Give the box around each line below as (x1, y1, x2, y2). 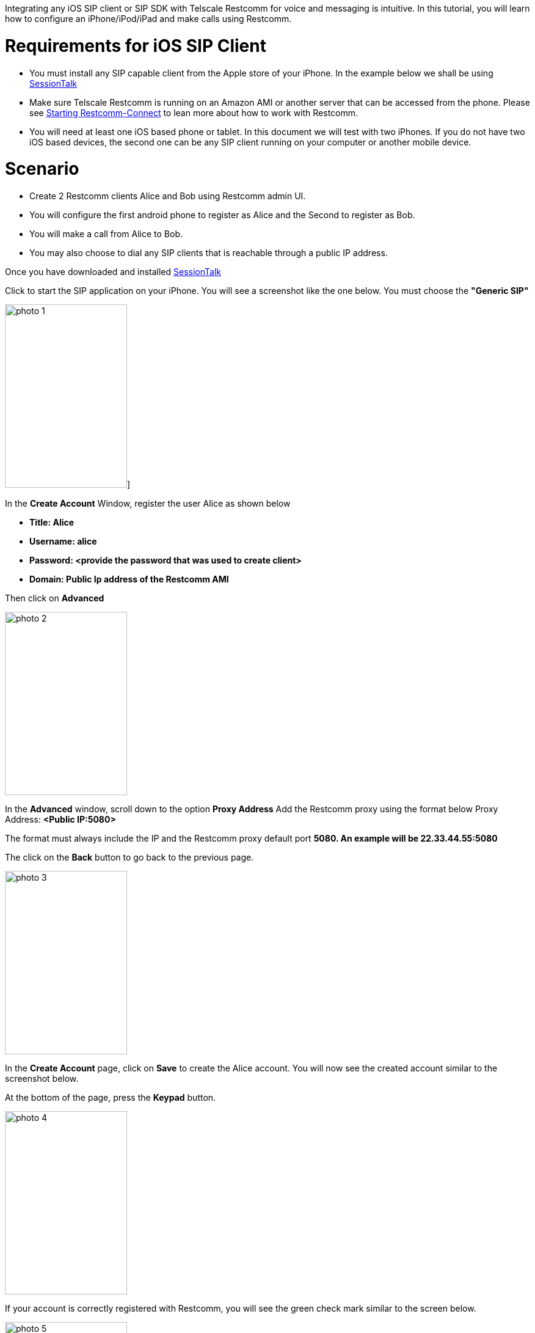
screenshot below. (5, 1073, 79, 1084)
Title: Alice (29, 517, 75, 527)
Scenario (5, 158, 79, 180)
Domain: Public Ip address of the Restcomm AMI (29, 574, 229, 584)
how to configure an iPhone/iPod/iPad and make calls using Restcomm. (5, 13, 292, 24)
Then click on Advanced (5, 593, 104, 603)
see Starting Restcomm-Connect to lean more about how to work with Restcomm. (29, 107, 358, 118)
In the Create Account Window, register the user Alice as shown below (5, 498, 291, 509)
